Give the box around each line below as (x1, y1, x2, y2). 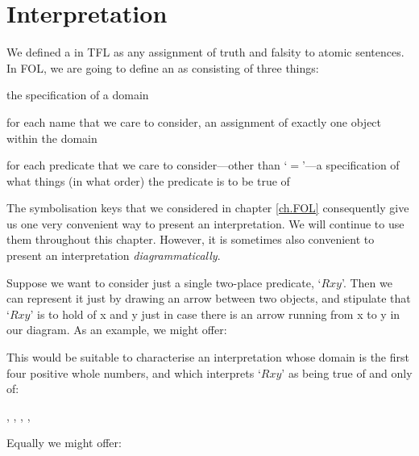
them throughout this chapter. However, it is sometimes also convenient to (6, 231, 375, 248)
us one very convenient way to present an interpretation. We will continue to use (6, 215, 404, 232)
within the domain (6, 129, 97, 146)
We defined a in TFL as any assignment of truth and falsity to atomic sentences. (6, 44, 404, 61)
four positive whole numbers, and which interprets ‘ (6, 364, 261, 381)
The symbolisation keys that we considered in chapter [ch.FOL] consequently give (6, 199, 409, 216)
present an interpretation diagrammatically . (6, 247, 221, 264)
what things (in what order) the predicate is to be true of (6, 172, 290, 189)
